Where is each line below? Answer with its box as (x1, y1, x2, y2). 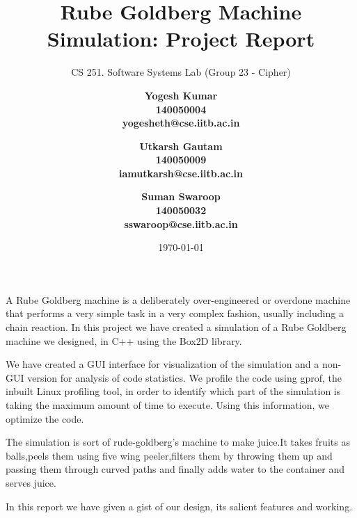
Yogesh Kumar (144, 88, 218, 102)
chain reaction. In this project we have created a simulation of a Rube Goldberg (6, 320, 347, 334)
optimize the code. (6, 411, 84, 426)
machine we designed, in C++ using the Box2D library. (6, 333, 242, 348)
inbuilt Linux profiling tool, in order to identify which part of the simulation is (6, 384, 341, 398)
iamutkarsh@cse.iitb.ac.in (118, 165, 244, 180)
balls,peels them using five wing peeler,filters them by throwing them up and (6, 448, 333, 462)
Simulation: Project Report (47, 24, 315, 53)
